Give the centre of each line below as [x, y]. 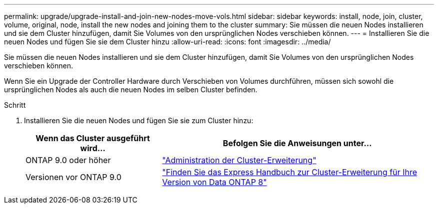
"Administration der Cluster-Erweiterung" [239, 160]
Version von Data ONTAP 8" [214, 182]
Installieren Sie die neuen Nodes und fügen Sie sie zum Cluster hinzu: [139, 120]
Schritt [15, 105]
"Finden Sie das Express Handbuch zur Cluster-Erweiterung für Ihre [290, 172]
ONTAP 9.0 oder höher [68, 160]
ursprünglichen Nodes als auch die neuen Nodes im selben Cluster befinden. [131, 90]
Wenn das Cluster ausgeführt [93, 138]
